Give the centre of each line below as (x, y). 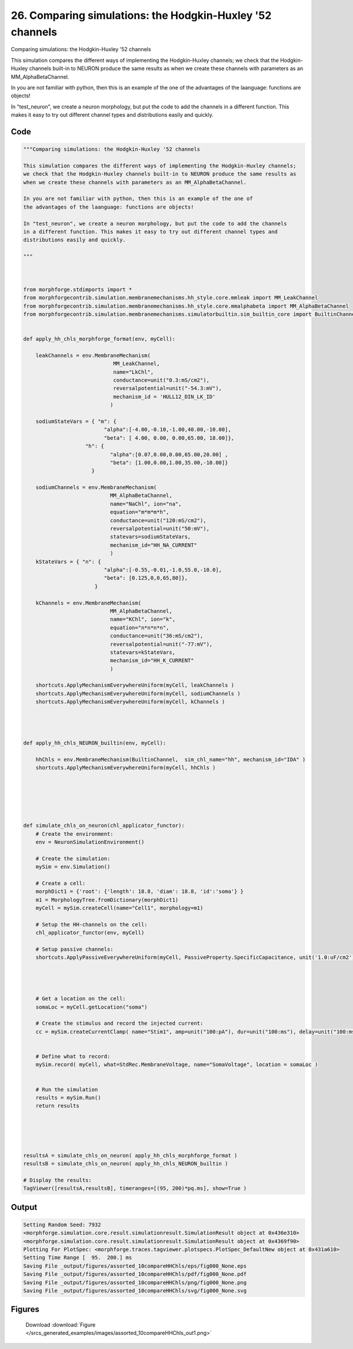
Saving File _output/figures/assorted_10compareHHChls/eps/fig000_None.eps (135, 1266)
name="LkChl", (134, 372)
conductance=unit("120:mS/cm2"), (158, 520)
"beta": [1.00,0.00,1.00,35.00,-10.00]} (169, 462)
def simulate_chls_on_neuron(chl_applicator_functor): (104, 826)
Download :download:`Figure (61, 1325)
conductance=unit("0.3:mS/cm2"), (161, 380)
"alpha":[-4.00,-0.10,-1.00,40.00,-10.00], (168, 430)
